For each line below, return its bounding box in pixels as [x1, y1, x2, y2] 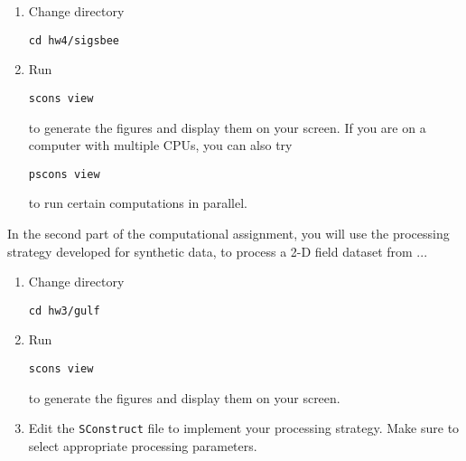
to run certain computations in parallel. [28, 193, 247, 212]
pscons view [28, 167, 100, 181]
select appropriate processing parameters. [28, 436, 257, 455]
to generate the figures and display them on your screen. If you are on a [28, 118, 426, 136]
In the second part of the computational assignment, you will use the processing [7, 223, 450, 242]
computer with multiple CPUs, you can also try [28, 136, 293, 155]
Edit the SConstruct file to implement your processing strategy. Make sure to [28, 419, 460, 437]
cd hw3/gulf [28, 304, 100, 317]
